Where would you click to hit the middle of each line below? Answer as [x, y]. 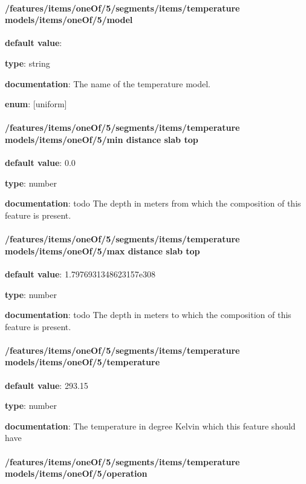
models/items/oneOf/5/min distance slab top [102, 139]
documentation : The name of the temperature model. [108, 83]
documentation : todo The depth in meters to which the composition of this [148, 315]
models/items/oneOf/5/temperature [83, 362]
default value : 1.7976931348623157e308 [80, 273]
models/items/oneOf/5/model [69, 20]
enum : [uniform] [36, 104]
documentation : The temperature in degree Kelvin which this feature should [150, 426]
